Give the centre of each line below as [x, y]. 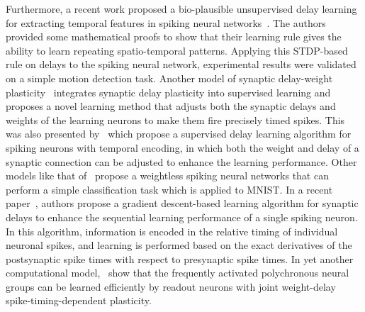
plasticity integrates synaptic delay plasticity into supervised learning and [168, 92]
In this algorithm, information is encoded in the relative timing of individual [172, 231]
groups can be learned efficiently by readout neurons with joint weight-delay [171, 286]
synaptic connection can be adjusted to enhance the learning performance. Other [181, 161]
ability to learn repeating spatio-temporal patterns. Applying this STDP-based [177, 50]
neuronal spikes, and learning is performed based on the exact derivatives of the [179, 245]
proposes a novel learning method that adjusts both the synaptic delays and [171, 106]
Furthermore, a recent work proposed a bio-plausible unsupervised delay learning [181, 9]
